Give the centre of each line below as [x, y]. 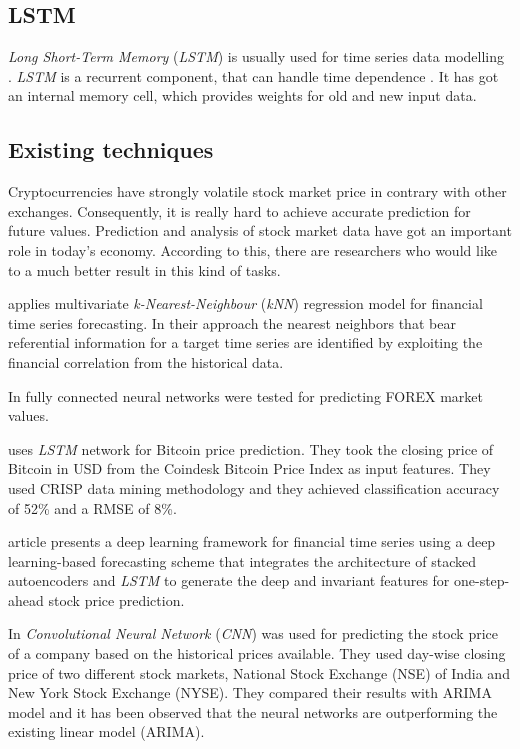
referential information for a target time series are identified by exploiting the [245, 342]
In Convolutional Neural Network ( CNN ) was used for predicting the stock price [253, 633]
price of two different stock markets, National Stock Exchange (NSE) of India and [259, 672]
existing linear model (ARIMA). [106, 731]
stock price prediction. [116, 599]
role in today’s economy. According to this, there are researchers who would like [252, 249]
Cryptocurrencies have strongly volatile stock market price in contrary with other [257, 191]
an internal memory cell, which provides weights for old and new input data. [242, 95]
